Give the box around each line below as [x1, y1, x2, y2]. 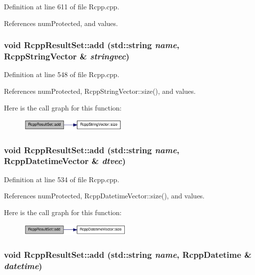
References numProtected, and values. [4, 18, 118, 28]
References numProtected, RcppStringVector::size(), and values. [4, 85, 196, 96]
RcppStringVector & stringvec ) [4, 50, 130, 62]
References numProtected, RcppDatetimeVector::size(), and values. [4, 191, 205, 201]
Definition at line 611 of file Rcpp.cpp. [4, 1, 119, 11]
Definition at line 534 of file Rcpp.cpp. [4, 174, 119, 184]
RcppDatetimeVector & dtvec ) [4, 155, 126, 167]
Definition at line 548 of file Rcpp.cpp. [4, 69, 119, 80]
